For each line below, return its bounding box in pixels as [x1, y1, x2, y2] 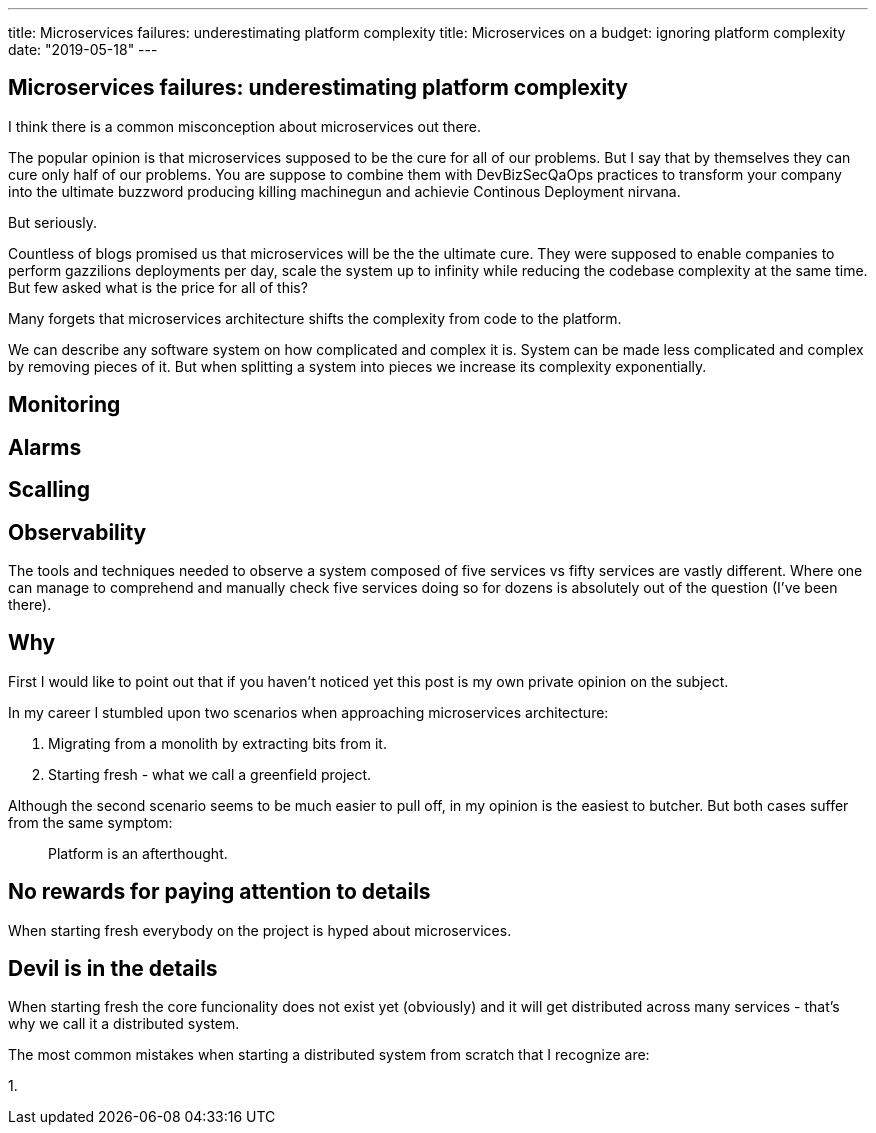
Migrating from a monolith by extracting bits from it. [48, 734, 387, 752]
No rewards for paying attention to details [8, 879, 431, 905]
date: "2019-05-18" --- [8, 41, 158, 58]
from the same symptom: [8, 813, 173, 831]
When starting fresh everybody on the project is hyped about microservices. [8, 921, 512, 939]
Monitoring [8, 392, 121, 418]
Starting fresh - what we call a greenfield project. [48, 765, 372, 783]
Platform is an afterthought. [48, 844, 228, 862]
